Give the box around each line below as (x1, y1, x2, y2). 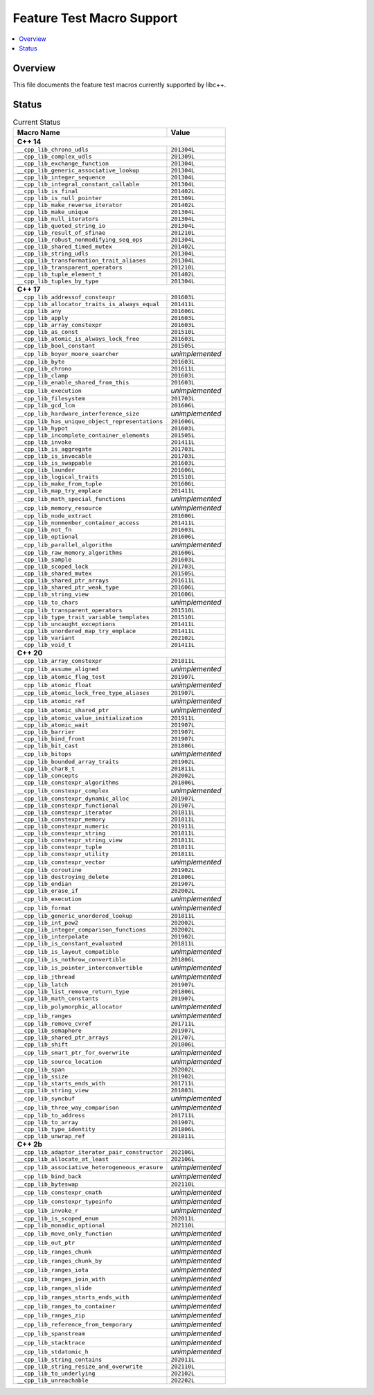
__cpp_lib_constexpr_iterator (17, 809, 112, 817)
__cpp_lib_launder (17, 466, 75, 474)
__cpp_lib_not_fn (17, 526, 72, 533)
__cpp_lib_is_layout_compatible (17, 948, 119, 955)
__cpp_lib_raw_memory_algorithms (17, 549, 123, 557)
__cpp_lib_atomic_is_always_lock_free (17, 335, 140, 343)
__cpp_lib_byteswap (17, 1181, 79, 1188)
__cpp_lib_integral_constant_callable (17, 181, 140, 188)
